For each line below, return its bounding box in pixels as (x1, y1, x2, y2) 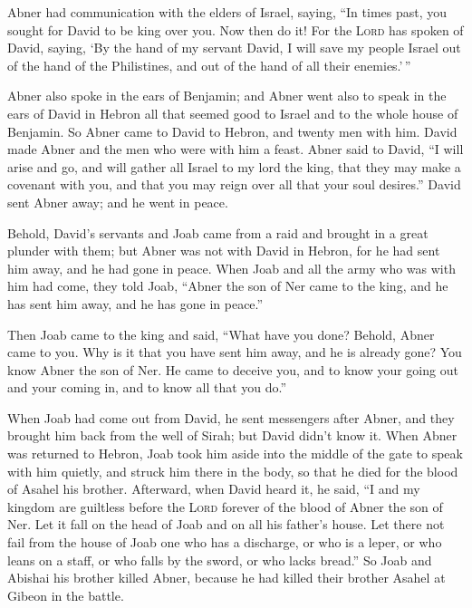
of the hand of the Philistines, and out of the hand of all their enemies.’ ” (7, 55, 411, 74)
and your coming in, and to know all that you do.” (7, 378, 287, 397)
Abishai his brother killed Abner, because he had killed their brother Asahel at (7, 568, 446, 587)
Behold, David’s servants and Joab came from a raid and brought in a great (7, 223, 429, 242)
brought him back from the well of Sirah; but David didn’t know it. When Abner (7, 426, 458, 445)
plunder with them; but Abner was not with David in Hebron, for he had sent (7, 241, 440, 260)
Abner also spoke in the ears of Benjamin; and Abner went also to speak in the (7, 86, 447, 105)
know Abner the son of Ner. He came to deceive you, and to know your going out (7, 360, 458, 379)
